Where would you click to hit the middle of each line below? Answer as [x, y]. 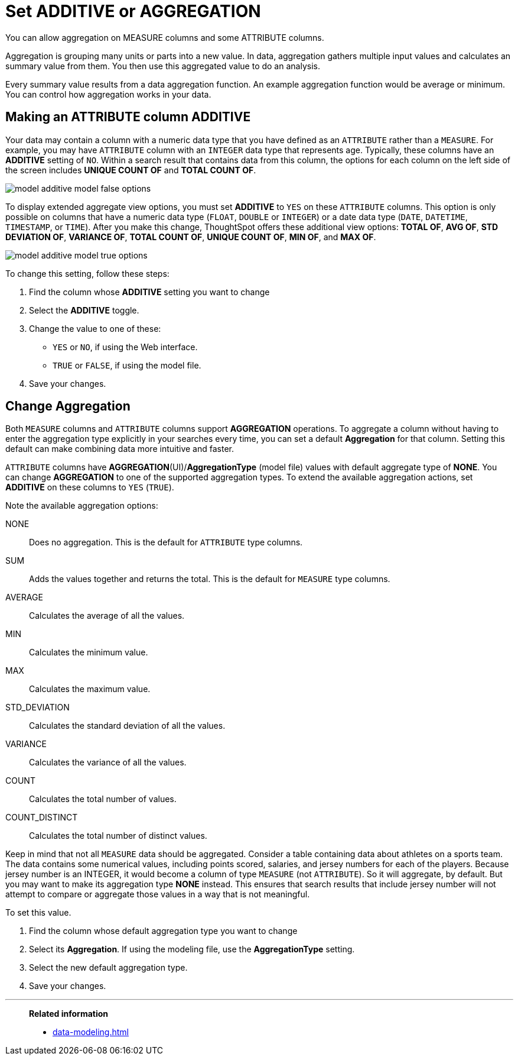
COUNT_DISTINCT [42, 817]
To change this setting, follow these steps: [87, 273]
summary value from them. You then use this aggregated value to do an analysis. [163, 66]
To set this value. [38, 913]
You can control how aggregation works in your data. [108, 94]
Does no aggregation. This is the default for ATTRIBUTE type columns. [166, 542]
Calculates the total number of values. [103, 799]
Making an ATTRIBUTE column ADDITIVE [128, 117]
